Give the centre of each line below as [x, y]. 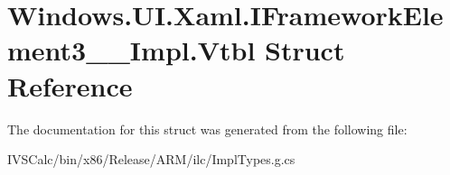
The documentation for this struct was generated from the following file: [207, 129]
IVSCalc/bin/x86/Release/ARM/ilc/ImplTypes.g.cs [151, 159]
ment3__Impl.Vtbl [131, 50]
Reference [70, 85]
